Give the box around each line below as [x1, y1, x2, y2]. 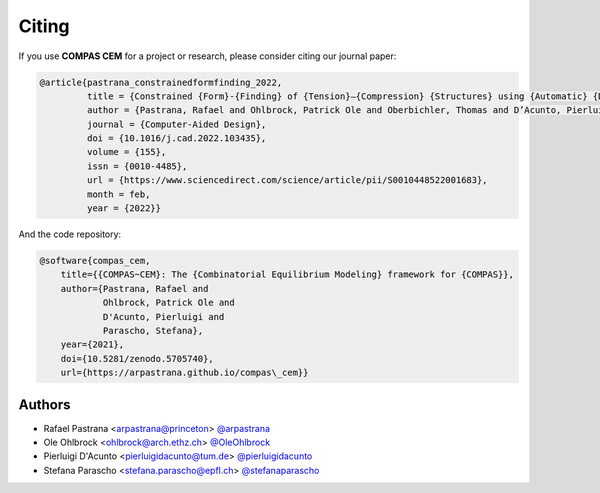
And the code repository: [18, 228, 122, 240]
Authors [18, 396, 71, 413]
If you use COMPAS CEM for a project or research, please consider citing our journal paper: [18, 50, 397, 62]
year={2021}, [60, 339, 125, 350]
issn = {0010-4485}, [86, 160, 188, 172]
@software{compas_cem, [39, 255, 151, 267]
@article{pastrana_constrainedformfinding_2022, [39, 76, 283, 88]
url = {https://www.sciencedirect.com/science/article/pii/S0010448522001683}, [86, 175, 489, 186]
